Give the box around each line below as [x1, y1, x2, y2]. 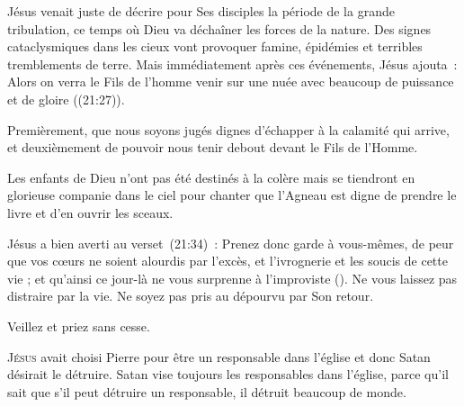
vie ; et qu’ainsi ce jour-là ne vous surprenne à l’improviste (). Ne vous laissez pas [7, 268, 458, 287]
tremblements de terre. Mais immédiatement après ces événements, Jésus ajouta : [7, 54, 458, 73]
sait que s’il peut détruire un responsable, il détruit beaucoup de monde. [7, 382, 406, 401]
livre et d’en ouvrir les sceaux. [7, 203, 174, 222]
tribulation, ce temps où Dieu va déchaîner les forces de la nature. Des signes [7, 19, 432, 38]
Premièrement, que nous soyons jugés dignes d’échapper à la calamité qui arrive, [7, 120, 450, 139]
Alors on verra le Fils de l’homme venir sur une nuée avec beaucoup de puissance [7, 72, 454, 91]
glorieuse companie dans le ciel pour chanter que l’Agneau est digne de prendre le [7, 185, 457, 204]
